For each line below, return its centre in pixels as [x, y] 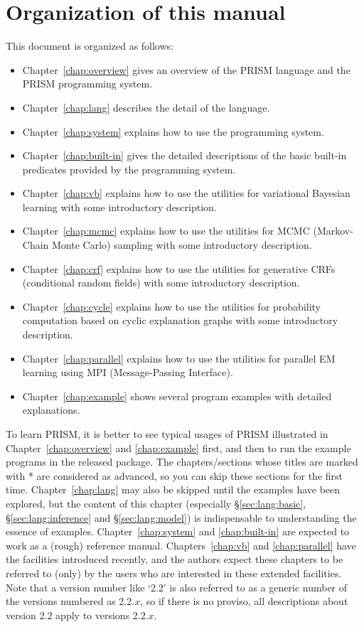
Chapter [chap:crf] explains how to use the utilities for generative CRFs [179, 268]
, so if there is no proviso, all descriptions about [244, 601]
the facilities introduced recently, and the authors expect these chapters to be [175, 559]
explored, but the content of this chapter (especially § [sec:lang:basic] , [156, 503]
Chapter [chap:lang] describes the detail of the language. [146, 107]
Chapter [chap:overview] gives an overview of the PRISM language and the [186, 69]
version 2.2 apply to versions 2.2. [77, 615]
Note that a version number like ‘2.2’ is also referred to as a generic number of [177, 587]
